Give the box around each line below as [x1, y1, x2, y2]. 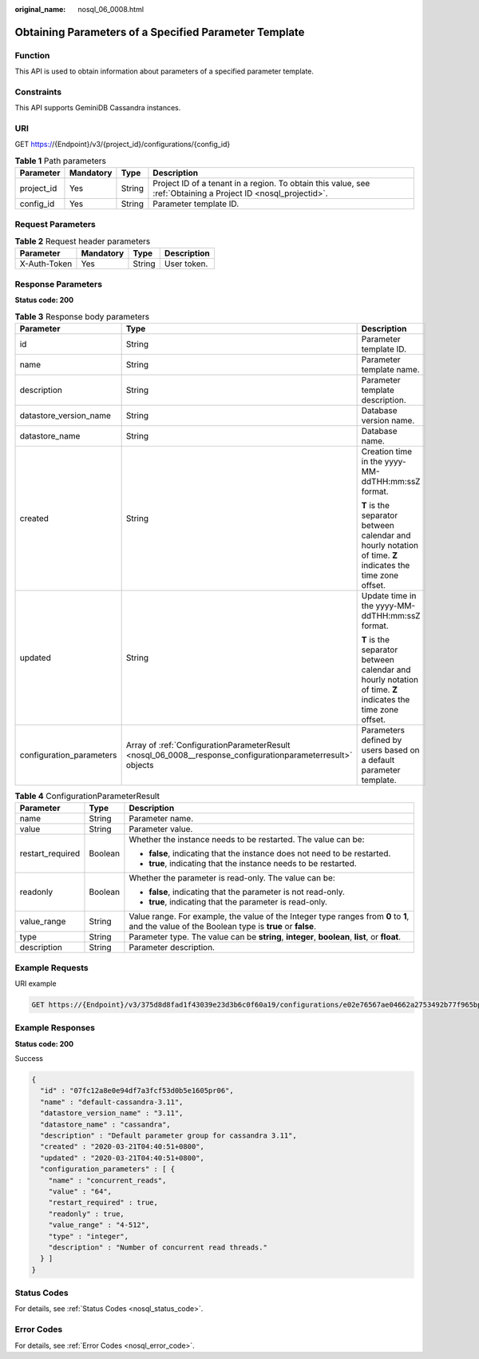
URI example [14, 979, 57, 988]
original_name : [14, 5, 66, 14]
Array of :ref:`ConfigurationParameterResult [125, 739, 291, 750]
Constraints [14, 86, 62, 97]
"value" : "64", [48, 1186, 112, 1196]
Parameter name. [129, 813, 194, 825]
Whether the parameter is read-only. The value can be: [129, 872, 335, 884]
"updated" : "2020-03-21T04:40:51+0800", [40, 1153, 205, 1162]
